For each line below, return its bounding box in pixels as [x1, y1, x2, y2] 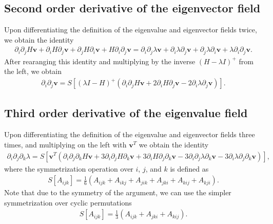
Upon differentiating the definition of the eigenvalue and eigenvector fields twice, [4, 24, 257, 35]
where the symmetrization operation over [4, 163, 133, 174]
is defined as [170, 163, 209, 174]
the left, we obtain [4, 66, 62, 77]
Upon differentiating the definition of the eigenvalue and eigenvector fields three [4, 129, 255, 140]
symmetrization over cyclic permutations [4, 197, 132, 208]
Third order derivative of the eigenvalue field [4, 105, 248, 121]
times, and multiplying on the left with [4, 139, 127, 150]
